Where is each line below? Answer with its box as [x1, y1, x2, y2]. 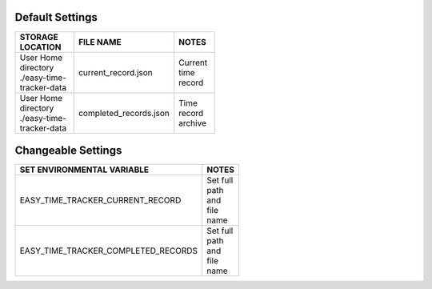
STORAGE [19, 31, 59, 42]
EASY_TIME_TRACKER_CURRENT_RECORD [19, 195, 182, 206]
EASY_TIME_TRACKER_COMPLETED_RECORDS [19, 245, 198, 256]
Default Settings [14, 10, 98, 24]
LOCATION [19, 41, 62, 52]
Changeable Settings [14, 143, 122, 157]
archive [178, 117, 207, 128]
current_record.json [78, 66, 154, 78]
